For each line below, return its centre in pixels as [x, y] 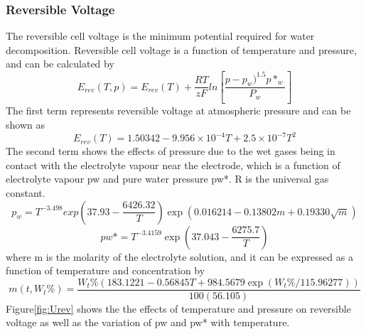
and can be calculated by [60, 64]
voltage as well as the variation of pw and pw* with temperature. [148, 322]
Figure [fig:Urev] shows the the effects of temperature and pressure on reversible [178, 308]
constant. [26, 192]
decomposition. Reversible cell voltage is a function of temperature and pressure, [181, 49]
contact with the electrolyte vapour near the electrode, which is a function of [173, 165]
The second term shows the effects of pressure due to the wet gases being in [171, 151]
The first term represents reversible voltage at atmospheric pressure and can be [178, 111]
